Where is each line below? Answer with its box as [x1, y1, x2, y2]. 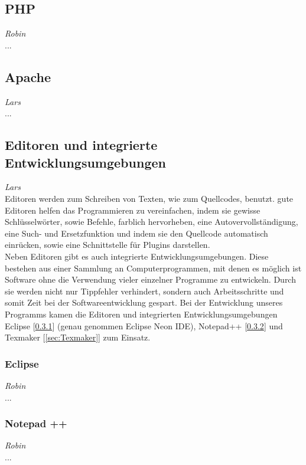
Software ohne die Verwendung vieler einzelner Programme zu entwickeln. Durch [5, 273, 296, 286]
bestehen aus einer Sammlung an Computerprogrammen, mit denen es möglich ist [5, 261, 302, 274]
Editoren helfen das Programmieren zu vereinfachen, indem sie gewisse [5, 204, 261, 216]
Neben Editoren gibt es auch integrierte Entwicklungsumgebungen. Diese [5, 250, 269, 262]
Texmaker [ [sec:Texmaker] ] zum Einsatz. [5, 331, 151, 343]
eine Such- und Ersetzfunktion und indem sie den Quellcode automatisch [5, 227, 268, 239]
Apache [5, 67, 51, 86]
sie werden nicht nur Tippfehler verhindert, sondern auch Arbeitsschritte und [5, 284, 284, 297]
